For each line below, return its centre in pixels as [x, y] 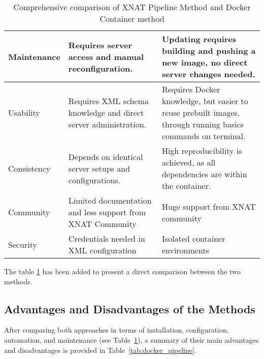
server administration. [107, 124]
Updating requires [199, 39]
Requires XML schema [108, 101]
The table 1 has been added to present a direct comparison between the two [122, 271]
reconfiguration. [101, 68]
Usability [24, 112]
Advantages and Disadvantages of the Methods [130, 308]
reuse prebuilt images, [201, 112]
